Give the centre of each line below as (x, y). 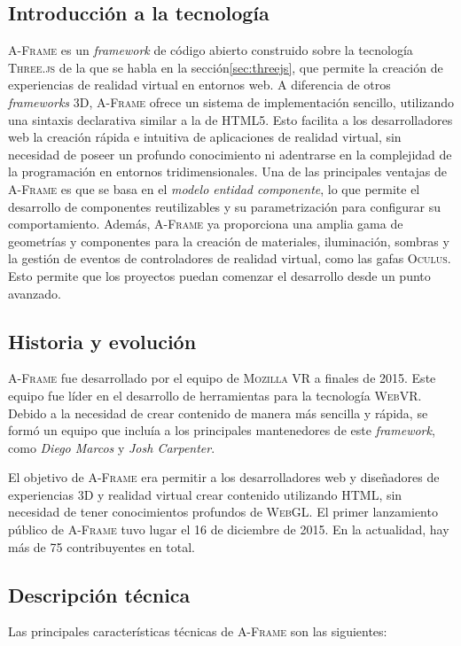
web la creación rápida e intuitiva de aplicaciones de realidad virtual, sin (205, 137)
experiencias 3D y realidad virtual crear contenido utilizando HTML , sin (205, 494)
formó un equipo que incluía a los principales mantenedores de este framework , (222, 430)
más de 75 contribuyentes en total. (102, 546)
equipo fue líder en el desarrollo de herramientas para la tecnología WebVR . (215, 395)
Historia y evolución (102, 341)
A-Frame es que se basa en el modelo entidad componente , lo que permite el (214, 188)
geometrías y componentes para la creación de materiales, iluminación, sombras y (229, 241)
